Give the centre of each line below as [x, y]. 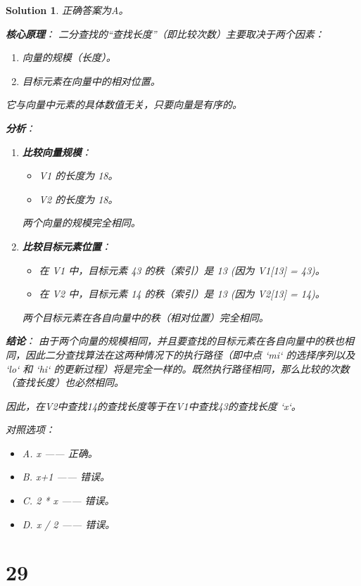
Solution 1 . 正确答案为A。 [67, 10]
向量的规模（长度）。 [69, 57]
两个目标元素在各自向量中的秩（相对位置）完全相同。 [145, 317]
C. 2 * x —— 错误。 [68, 501]
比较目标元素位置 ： [66, 246]
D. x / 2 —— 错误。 [69, 524]
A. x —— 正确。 [60, 453]
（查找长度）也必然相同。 [65, 382]
